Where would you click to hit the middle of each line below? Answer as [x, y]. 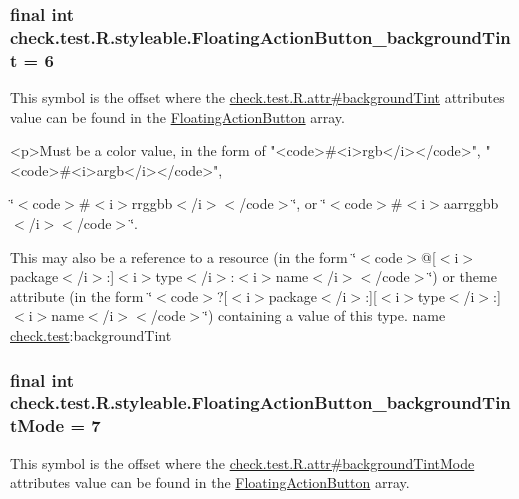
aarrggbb [471, 203]
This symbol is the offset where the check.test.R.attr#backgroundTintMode [242, 462]
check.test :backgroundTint [91, 335]
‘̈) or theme [462, 276]
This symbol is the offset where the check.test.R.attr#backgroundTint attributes [257, 97]
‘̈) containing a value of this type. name [325, 315]
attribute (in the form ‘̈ [81, 295]
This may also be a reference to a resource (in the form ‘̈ [183, 256]
